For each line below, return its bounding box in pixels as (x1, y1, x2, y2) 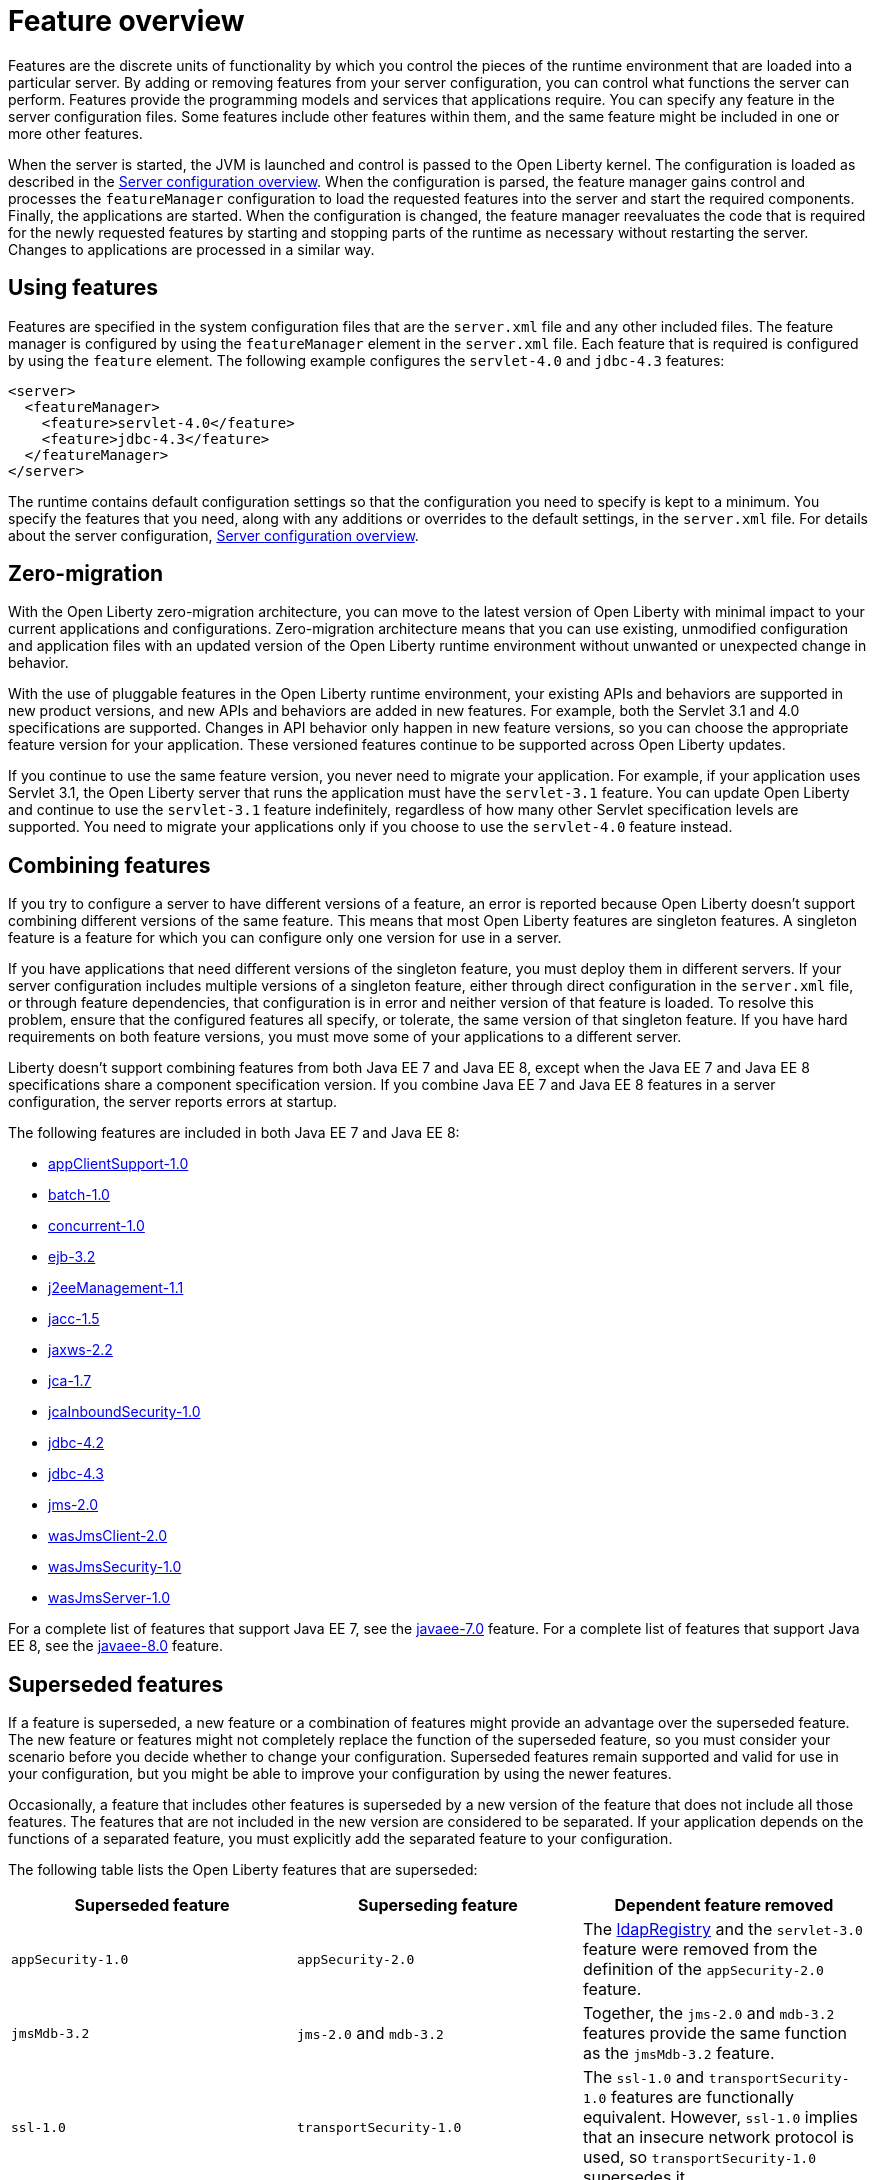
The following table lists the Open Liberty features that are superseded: (8, 1861, 478, 1879)
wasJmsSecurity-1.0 (48, 1558, 182, 1576)
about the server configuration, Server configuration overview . (8, 526, 419, 544)
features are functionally (610, 2087, 795, 2108)
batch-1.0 (48, 1186, 110, 1204)
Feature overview (8, 4, 245, 38)
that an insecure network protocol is (582, 2127, 855, 2148)
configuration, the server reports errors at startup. (8, 1093, 338, 1111)
